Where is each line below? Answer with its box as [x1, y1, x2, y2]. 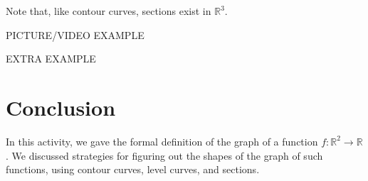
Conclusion [6, 92, 116, 121]
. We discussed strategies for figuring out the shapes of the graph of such [6, 148, 323, 163]
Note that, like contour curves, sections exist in [6, 4, 211, 18]
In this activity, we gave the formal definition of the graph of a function [6, 133, 318, 148]
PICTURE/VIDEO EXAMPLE [6, 27, 144, 42]
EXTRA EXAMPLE [6, 51, 96, 66]
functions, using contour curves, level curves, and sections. [6, 162, 260, 177]
